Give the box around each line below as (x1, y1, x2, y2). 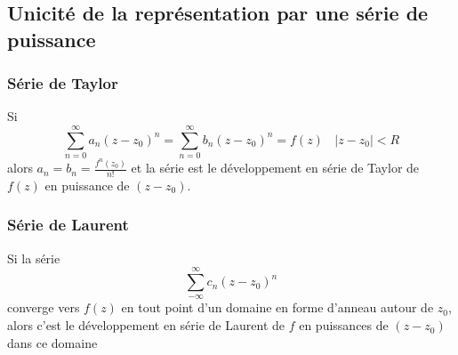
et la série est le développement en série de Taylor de (131, 158, 420, 177)
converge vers (7, 298, 80, 317)
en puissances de (299, 316, 389, 335)
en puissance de (44, 175, 130, 194)
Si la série (7, 248, 60, 267)
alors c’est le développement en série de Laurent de (7, 316, 285, 335)
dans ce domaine (7, 333, 98, 351)
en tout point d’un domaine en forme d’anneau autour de (121, 298, 434, 317)
